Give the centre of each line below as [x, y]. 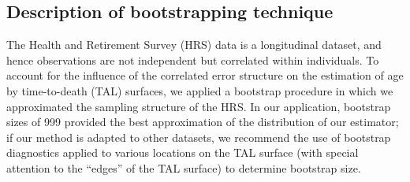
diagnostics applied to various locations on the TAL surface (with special [183, 152]
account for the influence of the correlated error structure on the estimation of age [205, 75]
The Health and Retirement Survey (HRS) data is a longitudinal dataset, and [194, 45]
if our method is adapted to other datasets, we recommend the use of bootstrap [199, 137]
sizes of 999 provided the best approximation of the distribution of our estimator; [203, 122]
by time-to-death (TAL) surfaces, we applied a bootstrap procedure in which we [200, 90]
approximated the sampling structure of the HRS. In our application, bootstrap [199, 106]
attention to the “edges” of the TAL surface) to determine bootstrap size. [184, 167]
